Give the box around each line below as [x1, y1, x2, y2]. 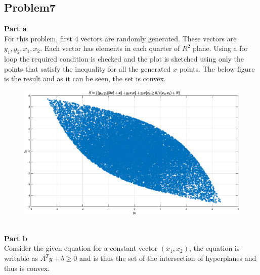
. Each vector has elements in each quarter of [40, 43, 180, 53]
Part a [4, 23, 27, 34]
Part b [4, 233, 27, 243]
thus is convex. [4, 262, 50, 273]
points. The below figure [179, 63, 255, 74]
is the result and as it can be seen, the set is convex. [4, 73, 166, 84]
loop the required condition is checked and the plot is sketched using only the [4, 53, 244, 64]
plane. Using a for [193, 43, 248, 53]
